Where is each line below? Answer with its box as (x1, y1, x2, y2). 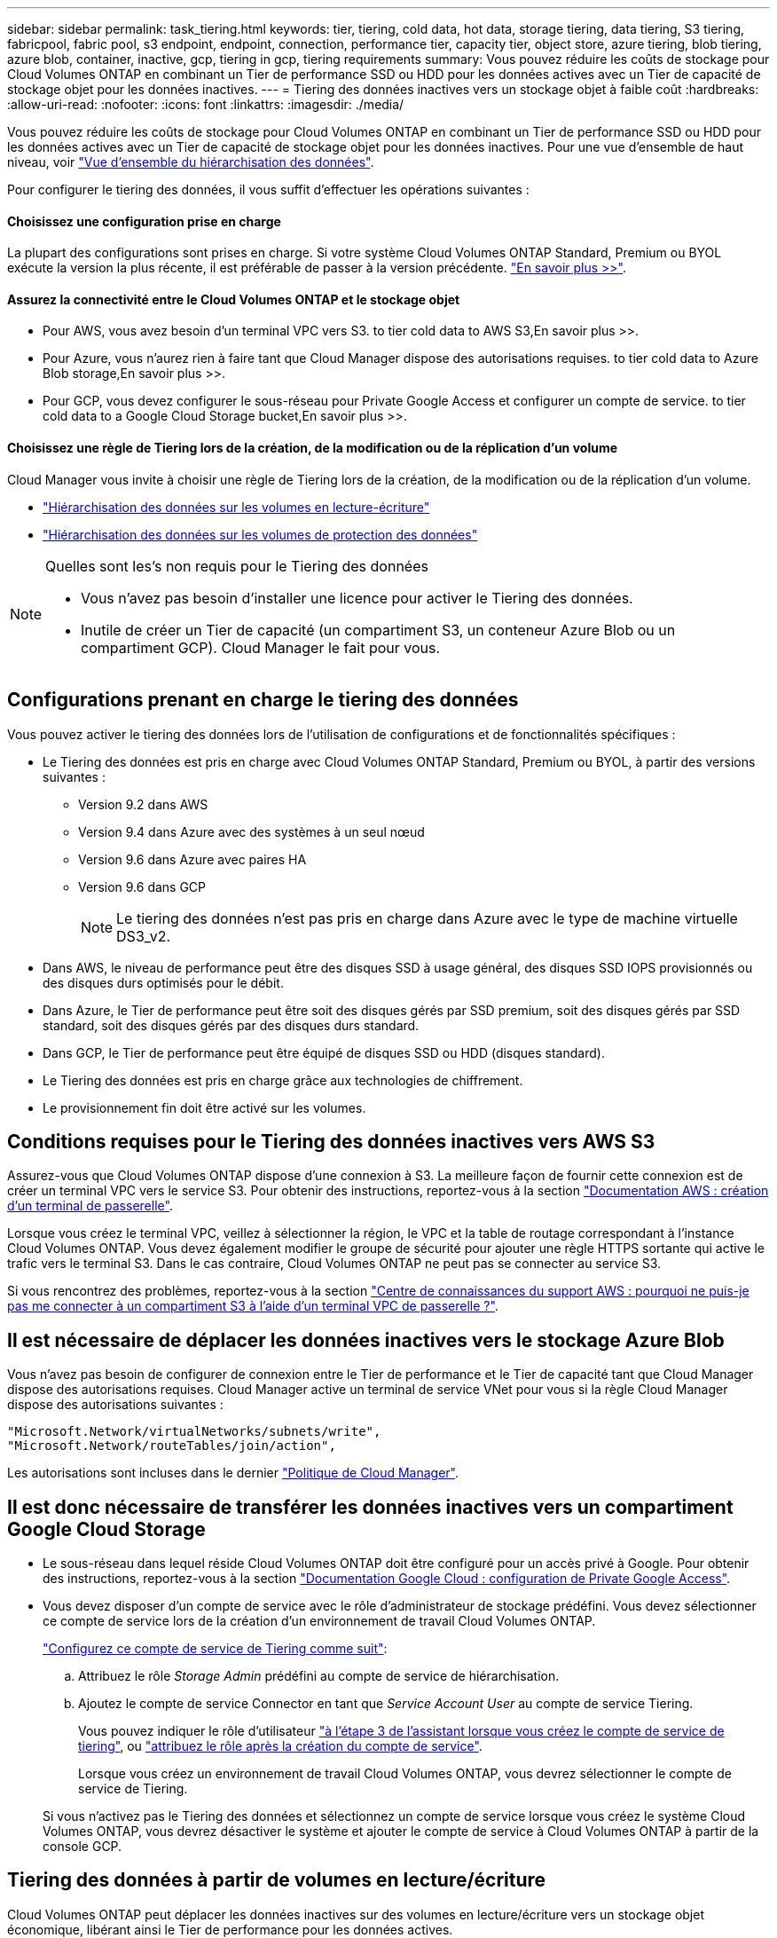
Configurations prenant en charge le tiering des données (7, 689, 519, 712)
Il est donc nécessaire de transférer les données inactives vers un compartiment (7, 1495, 734, 1518)
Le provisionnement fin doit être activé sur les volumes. (43, 1099, 366, 1115)
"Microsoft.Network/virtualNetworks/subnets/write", (7, 1424, 381, 1439)
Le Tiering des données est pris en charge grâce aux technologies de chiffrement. (43, 1072, 523, 1088)
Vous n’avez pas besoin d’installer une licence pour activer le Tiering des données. (81, 588, 633, 607)
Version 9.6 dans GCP (78, 878, 207, 894)
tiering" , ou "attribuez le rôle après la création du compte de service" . (78, 1738, 483, 1754)
